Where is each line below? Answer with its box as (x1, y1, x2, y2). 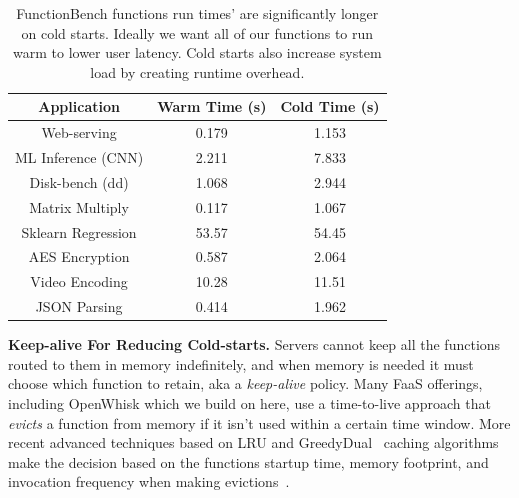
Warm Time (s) (157, 96, 267, 117)
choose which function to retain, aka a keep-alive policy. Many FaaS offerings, (8, 373, 483, 394)
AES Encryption (28, 246, 130, 267)
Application (38, 96, 120, 117)
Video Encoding (30, 271, 128, 292)
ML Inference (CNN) (15, 147, 144, 168)
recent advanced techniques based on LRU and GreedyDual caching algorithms (8, 432, 499, 453)
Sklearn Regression (21, 221, 137, 242)
